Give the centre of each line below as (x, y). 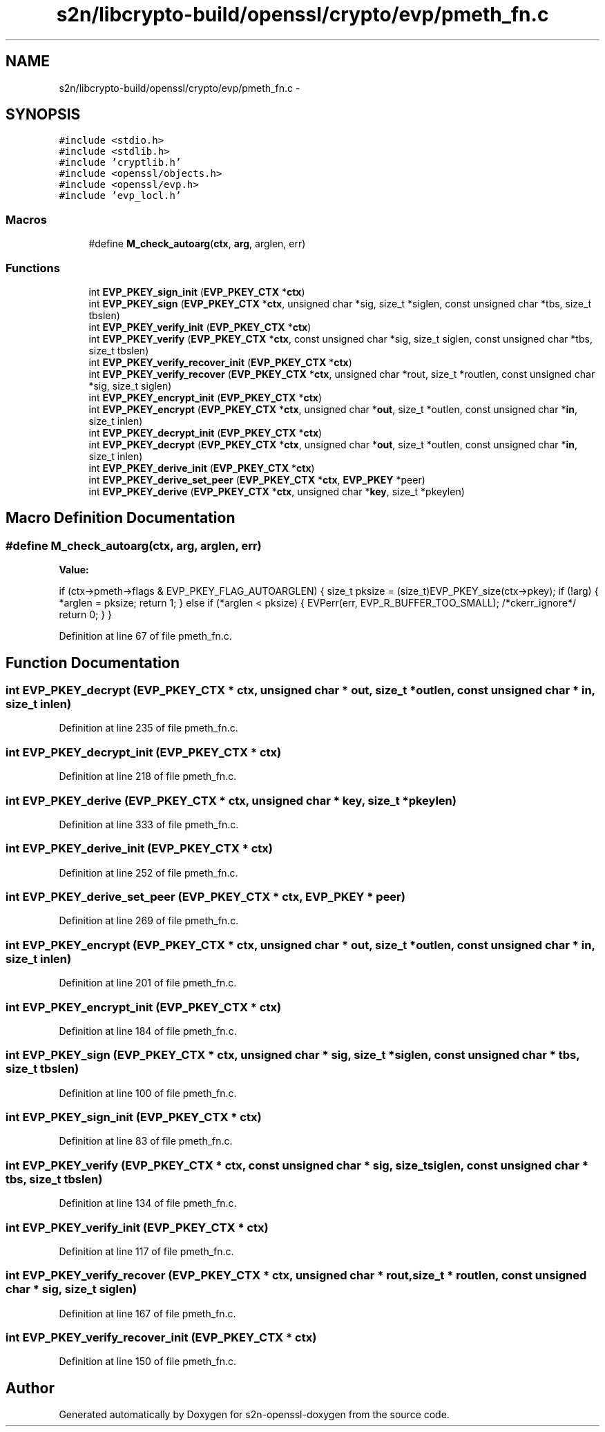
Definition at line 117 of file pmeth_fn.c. (146, 1251)
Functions (33, 268)
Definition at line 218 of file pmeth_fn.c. (148, 776)
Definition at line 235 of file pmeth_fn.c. (148, 728)
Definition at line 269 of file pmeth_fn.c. (149, 921)
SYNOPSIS (43, 115)
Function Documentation (93, 662)
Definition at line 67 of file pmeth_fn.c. (145, 636)
